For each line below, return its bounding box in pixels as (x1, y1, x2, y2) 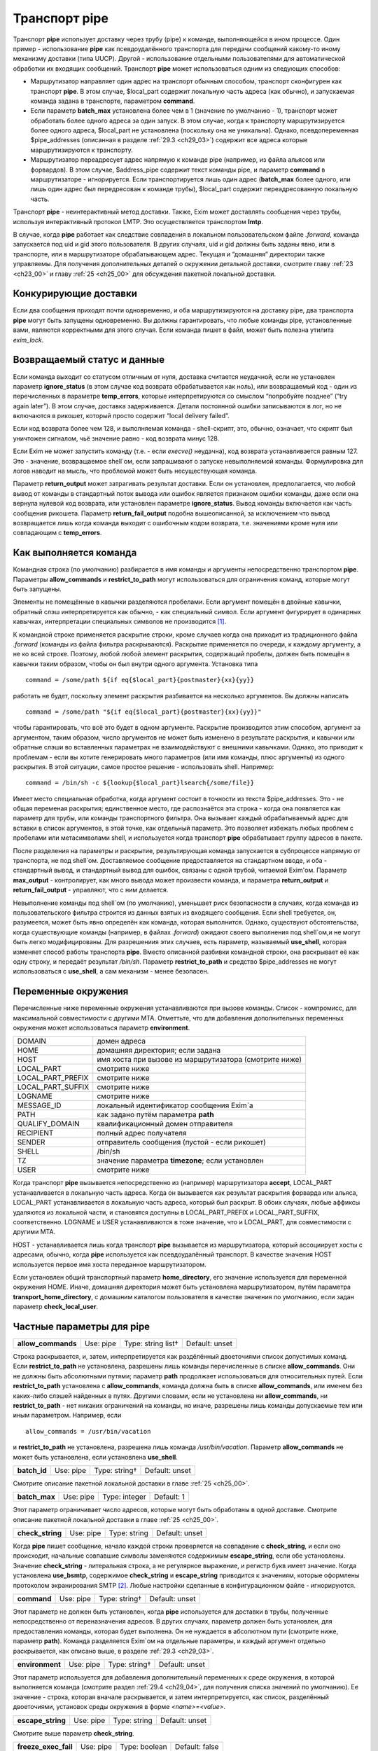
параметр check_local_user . (13, 1303, 98, 1311)
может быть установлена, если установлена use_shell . (13, 1453, 178, 1461)
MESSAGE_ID (17, 1100, 62, 1110)
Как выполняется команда (13, 547, 137, 559)
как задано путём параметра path (97, 1110, 214, 1120)
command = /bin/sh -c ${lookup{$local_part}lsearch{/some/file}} (25, 779, 255, 787)
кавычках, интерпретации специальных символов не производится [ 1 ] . (13, 617, 227, 626)
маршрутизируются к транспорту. (30, 146, 133, 154)
